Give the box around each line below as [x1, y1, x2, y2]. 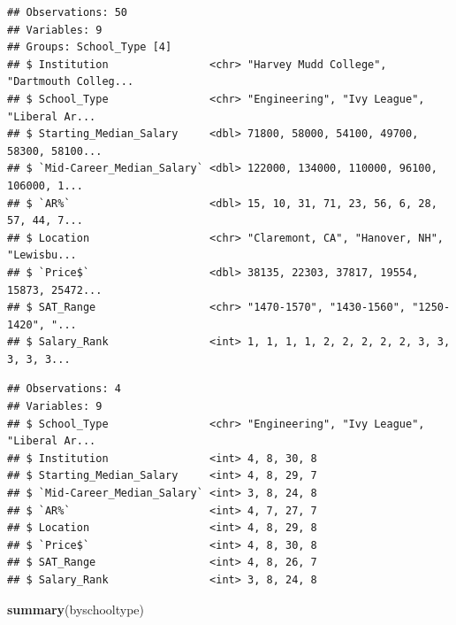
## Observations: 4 [7, 382, 121, 396]
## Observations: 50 [7, 6, 128, 19]
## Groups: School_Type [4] [7, 41, 172, 54]
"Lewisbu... [7, 249, 77, 262]
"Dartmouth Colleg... [7, 75, 134, 89]
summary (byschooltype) [7, 599, 145, 618]
